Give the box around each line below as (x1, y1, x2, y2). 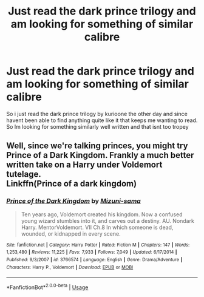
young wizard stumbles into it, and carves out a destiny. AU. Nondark (21, 217, 194, 224)
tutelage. (6, 169, 41, 180)
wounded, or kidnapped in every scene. (21, 230, 121, 237)
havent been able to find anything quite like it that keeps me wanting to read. (6, 117, 198, 124)
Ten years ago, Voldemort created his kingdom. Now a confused (21, 211, 183, 218)
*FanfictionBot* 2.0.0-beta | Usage (6, 282, 89, 291)
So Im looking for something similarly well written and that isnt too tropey (6, 123, 189, 130)
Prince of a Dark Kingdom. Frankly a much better (6, 150, 194, 160)
